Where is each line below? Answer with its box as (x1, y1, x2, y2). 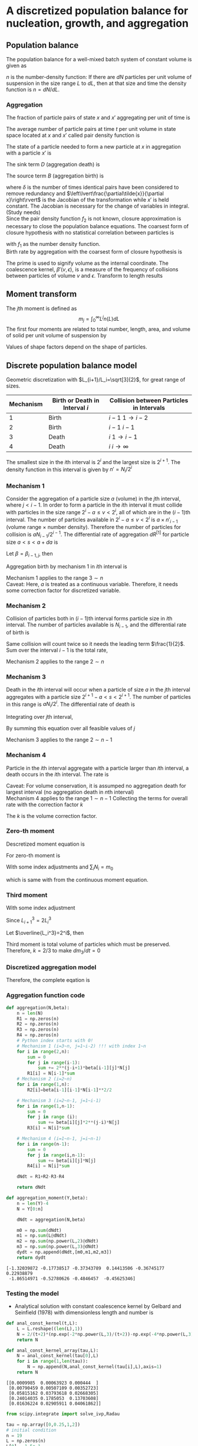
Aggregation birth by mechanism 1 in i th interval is (6, 563, 128, 570)
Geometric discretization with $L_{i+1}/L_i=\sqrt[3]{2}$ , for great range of (6, 376, 186, 383)
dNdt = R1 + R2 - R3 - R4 (16, 1174, 65, 1180)
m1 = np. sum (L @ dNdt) (16, 1233, 67, 1239)
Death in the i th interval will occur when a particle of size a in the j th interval (6, 686, 190, 694)
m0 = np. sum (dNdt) (16, 1227, 62, 1233)
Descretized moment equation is (6, 840, 85, 847)
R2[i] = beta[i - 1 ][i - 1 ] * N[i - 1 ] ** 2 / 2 (27, 1087, 112, 1093)
